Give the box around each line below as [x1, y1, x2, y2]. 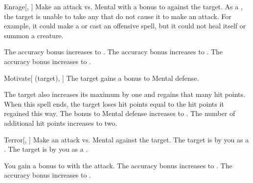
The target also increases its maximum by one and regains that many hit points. [4, 89, 245, 99]
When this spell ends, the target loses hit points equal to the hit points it [4, 98, 224, 109]
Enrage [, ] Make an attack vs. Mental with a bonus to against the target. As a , [4, 1, 243, 11]
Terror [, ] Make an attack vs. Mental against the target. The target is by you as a [4, 134, 249, 144]
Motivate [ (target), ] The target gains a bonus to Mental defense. [4, 72, 199, 83]
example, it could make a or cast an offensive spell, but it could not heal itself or [4, 21, 246, 31]
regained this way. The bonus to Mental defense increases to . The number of [4, 108, 235, 118]
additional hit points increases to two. [4, 117, 117, 128]
